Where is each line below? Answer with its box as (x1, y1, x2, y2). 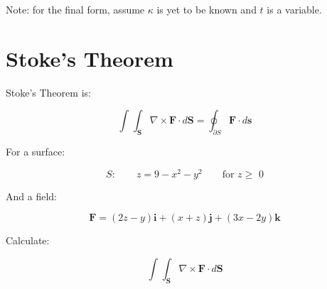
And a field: (6, 188, 57, 203)
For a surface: (6, 144, 65, 159)
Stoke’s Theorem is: (6, 84, 91, 99)
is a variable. (267, 2, 322, 16)
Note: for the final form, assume (6, 2, 145, 16)
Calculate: (6, 233, 50, 248)
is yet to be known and (156, 2, 257, 16)
